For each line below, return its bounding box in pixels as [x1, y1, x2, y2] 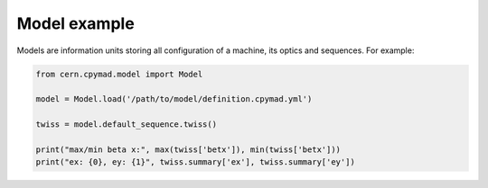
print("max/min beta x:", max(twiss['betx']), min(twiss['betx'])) [35, 144, 342, 155]
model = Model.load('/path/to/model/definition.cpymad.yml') [35, 94, 313, 104]
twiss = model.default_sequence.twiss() [35, 120, 217, 130]
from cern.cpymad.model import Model [35, 68, 203, 79]
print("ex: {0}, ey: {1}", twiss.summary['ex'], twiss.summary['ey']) [35, 157, 356, 167]
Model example [16, 13, 135, 33]
